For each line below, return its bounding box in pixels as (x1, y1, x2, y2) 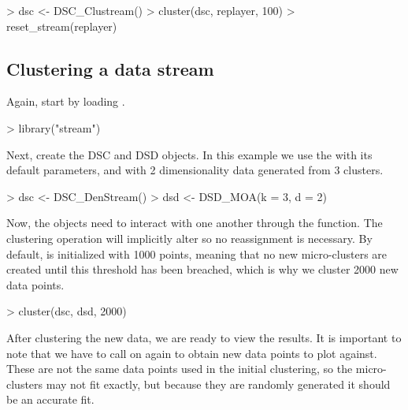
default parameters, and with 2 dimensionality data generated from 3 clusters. (6, 162, 384, 178)
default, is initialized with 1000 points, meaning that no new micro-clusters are (6, 245, 388, 262)
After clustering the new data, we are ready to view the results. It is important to (6, 329, 402, 345)
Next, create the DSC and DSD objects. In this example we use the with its (6, 146, 373, 162)
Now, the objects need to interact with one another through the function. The (6, 214, 383, 231)
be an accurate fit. (6, 391, 95, 408)
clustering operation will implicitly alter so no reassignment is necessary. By (6, 229, 373, 246)
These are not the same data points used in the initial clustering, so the (6, 360, 353, 377)
